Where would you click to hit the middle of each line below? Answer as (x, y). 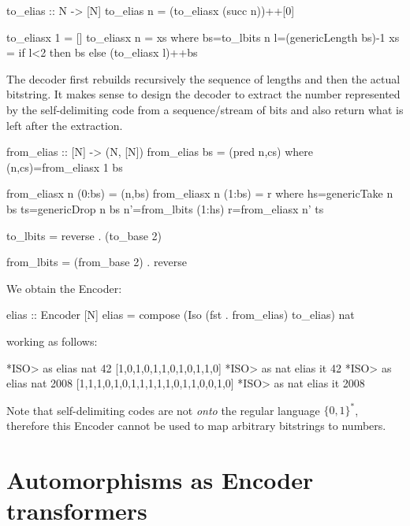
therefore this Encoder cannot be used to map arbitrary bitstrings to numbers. (196, 425)
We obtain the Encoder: (64, 288)
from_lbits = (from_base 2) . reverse (97, 262)
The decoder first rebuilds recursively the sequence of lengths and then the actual (203, 78)
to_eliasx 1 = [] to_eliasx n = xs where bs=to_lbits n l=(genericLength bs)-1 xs (203, 37)
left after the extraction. (65, 125)
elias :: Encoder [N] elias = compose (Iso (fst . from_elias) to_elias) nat (181, 315)
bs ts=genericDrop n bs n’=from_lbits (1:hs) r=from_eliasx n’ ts (165, 208)
